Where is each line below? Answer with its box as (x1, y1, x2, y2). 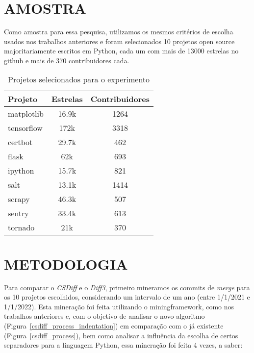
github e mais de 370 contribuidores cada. (4, 55, 129, 65)
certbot (8, 136, 33, 148)
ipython (8, 164, 34, 176)
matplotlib (8, 107, 44, 119)
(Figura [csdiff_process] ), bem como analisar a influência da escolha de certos (4, 330, 238, 340)
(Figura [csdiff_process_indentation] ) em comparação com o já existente (4, 321, 224, 330)
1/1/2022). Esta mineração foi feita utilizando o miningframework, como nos (4, 301, 234, 311)
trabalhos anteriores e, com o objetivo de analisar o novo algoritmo (4, 311, 205, 321)
